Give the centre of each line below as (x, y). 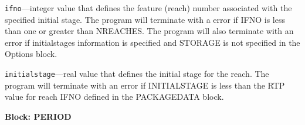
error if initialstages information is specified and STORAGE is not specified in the (152, 42)
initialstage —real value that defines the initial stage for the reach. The (137, 74)
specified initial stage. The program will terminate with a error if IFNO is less (145, 19)
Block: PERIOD (38, 116)
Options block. (31, 54)
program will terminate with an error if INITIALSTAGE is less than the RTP (145, 85)
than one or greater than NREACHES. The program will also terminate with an (149, 31)
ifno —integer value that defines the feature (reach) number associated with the (148, 8)
